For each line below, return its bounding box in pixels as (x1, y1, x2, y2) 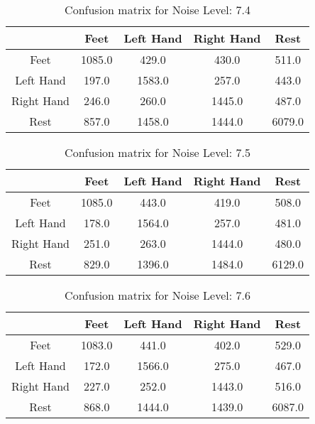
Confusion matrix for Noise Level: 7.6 (65, 287, 250, 303)
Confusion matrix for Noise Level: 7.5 (65, 144, 250, 161)
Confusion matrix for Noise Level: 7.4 (65, 1, 250, 18)
